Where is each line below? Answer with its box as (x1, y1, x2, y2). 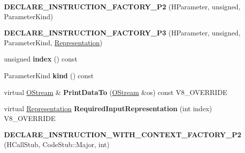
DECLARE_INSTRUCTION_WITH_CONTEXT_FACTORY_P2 (4, 129, 242, 140)
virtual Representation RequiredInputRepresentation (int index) (4, 103, 212, 114)
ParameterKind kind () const (4, 70, 94, 80)
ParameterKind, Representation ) (4, 37, 103, 47)
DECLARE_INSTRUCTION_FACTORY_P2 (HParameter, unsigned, (4, 1, 241, 11)
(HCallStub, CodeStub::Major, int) (4, 139, 110, 149)
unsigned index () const (4, 54, 77, 64)
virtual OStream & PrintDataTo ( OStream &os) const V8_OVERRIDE (4, 87, 228, 97)
